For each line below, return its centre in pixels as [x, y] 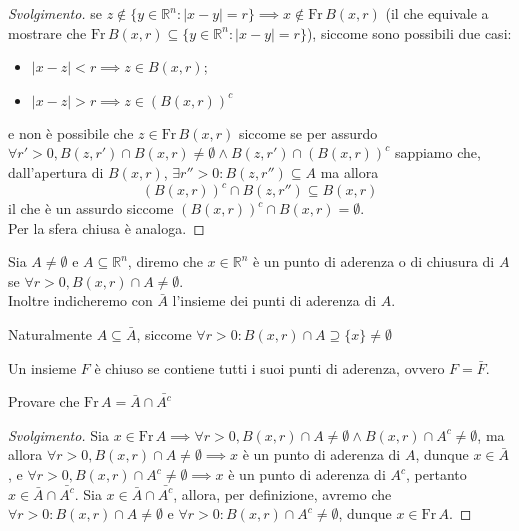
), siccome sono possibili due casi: [409, 32]
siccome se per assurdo [308, 132]
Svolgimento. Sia [58, 434]
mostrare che [47, 32]
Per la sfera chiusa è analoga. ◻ [106, 227]
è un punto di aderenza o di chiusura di [373, 261]
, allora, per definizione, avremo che [282, 493]
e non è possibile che [71, 132]
